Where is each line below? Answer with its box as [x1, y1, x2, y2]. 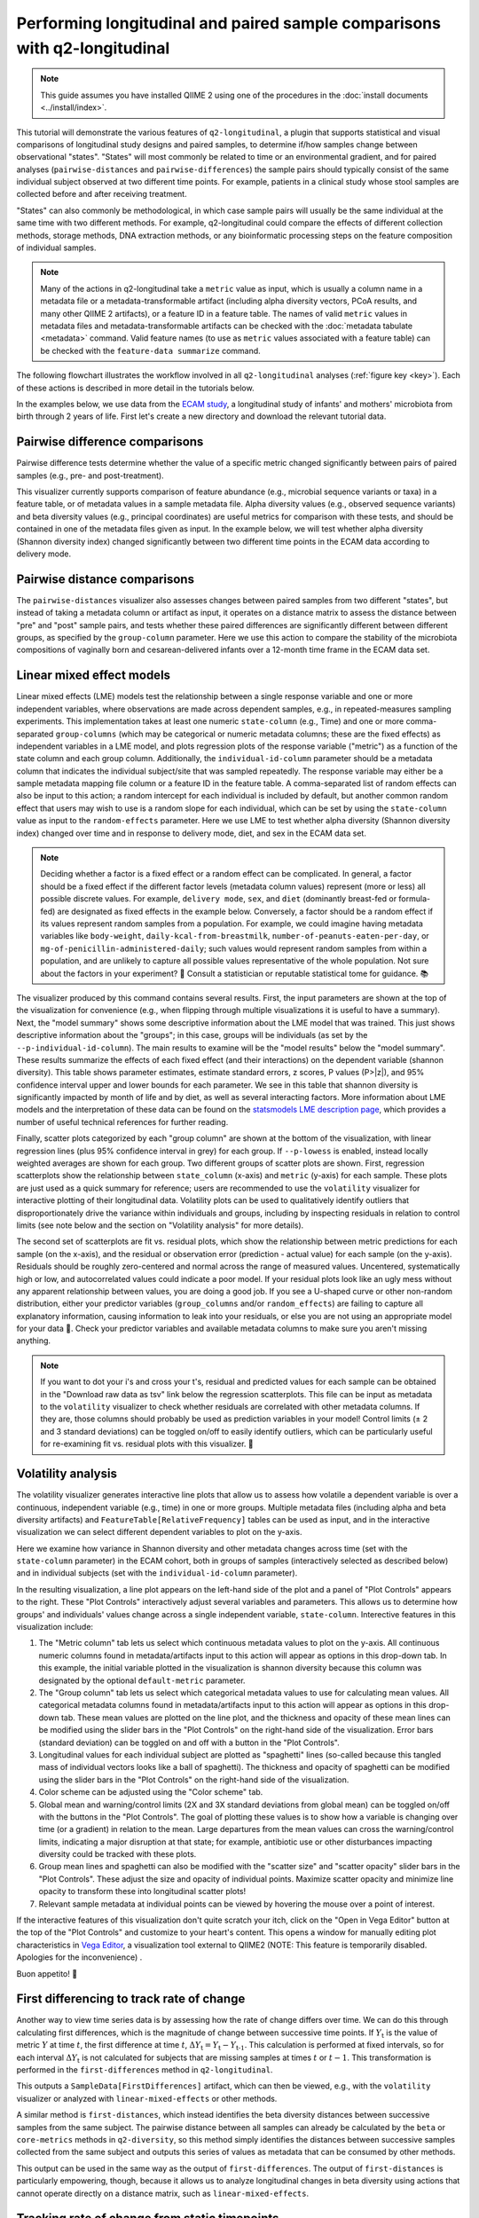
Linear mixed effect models [16, 668, 171, 683]
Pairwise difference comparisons [16, 435, 204, 450]
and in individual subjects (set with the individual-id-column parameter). [16, 1568, 298, 1578]
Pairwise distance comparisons [16, 571, 195, 586]
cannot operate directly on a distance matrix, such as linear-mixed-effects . [16, 2188, 310, 2198]
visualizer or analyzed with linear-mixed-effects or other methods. [16, 2093, 278, 2104]
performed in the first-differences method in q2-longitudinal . [16, 2065, 273, 2075]
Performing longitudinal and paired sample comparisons [16, 13, 441, 33]
